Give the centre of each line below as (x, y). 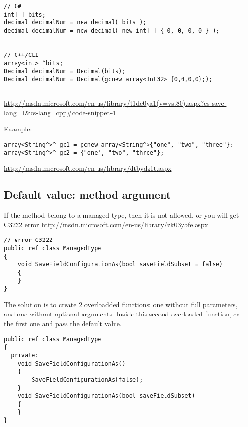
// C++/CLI (21, 55)
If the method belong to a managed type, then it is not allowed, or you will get (122, 215)
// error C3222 (28, 240)
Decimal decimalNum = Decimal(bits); (65, 71)
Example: (18, 129)
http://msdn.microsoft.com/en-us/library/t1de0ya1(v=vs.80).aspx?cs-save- (115, 103)
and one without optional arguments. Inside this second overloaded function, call (124, 314)
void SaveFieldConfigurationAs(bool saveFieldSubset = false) (120, 265)
